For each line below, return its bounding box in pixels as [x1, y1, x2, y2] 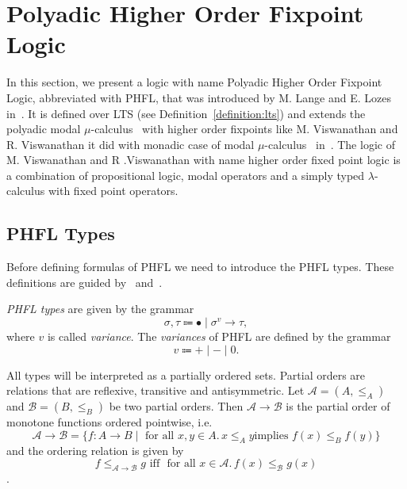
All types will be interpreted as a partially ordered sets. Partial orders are [6, 366, 366, 383]
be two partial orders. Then [109, 398, 244, 415]
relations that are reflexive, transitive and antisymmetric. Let [6, 382, 305, 399]
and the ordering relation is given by [6, 441, 184, 458]
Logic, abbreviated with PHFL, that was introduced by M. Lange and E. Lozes [6, 89, 392, 105]
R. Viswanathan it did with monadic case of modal [6, 136, 255, 152]
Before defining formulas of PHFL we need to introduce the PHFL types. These [6, 258, 394, 275]
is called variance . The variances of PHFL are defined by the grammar [47, 328, 391, 345]
